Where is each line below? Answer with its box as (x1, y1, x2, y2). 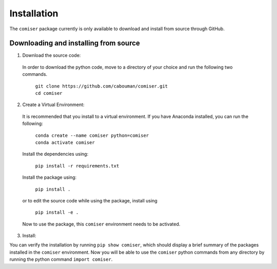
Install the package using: (22, 174, 77, 180)
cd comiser (35, 90, 63, 96)
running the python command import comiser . (9, 256, 113, 262)
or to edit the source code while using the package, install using (22, 197, 157, 203)
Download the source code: (22, 52, 81, 58)
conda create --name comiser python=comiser (35, 132, 149, 138)
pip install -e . (35, 210, 79, 215)
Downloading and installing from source (9, 39, 141, 48)
